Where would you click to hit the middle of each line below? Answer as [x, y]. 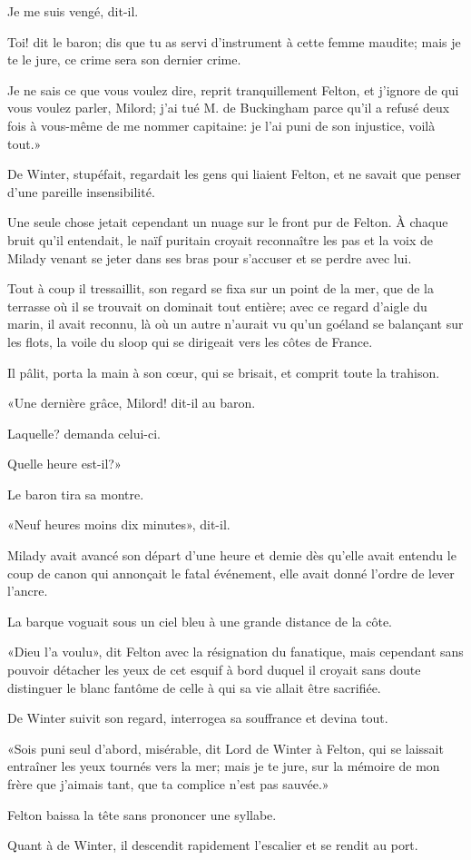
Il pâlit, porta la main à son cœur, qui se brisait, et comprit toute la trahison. [224, 372]
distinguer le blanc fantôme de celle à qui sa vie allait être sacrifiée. [194, 687]
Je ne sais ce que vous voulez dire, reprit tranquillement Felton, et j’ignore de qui [233, 89]
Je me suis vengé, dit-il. [73, 11]
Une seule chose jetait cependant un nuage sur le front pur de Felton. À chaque [228, 222]
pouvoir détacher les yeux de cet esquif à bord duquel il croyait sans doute [214, 670]
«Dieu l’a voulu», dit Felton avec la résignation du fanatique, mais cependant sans [235, 652]
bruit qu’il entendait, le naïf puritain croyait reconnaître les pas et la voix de [220, 239]
